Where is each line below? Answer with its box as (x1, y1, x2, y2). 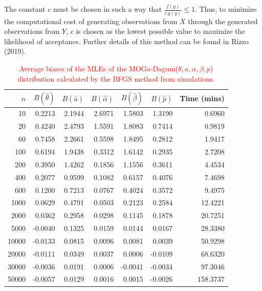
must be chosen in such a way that (53, 4, 162, 14)
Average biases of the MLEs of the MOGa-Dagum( (19, 63, 178, 73)
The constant (4, 4, 46, 14)
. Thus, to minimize (194, 4, 257, 14)
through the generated (188, 15, 258, 26)
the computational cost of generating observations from (4, 15, 178, 26)
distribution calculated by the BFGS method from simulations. (17, 73, 215, 84)
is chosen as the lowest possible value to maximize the (76, 26, 245, 36)
